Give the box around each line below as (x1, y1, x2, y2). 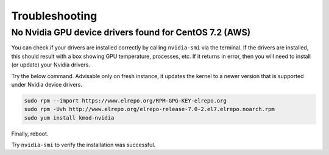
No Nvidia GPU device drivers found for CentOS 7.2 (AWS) (11, 27, 251, 38)
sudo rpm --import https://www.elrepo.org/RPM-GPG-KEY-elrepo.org (24, 97, 227, 104)
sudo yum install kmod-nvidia (24, 114, 115, 121)
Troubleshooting (11, 9, 97, 23)
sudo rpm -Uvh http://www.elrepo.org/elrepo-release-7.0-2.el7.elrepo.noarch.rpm (24, 106, 275, 113)
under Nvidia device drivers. (11, 81, 82, 88)
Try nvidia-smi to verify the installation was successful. (11, 141, 155, 149)
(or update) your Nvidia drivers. (11, 61, 91, 68)
